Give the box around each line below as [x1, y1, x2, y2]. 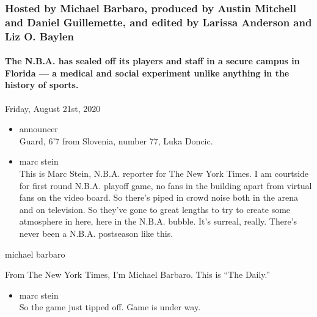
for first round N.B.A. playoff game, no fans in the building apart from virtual [19, 179, 312, 192]
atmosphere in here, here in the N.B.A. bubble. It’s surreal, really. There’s [19, 215, 297, 228]
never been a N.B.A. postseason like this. [19, 227, 173, 240]
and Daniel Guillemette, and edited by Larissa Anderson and [5, 14, 312, 29]
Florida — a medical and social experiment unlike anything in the [5, 66, 290, 79]
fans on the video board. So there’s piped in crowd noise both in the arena [19, 191, 298, 204]
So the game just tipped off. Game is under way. [19, 300, 201, 313]
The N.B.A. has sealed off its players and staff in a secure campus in [5, 54, 300, 67]
